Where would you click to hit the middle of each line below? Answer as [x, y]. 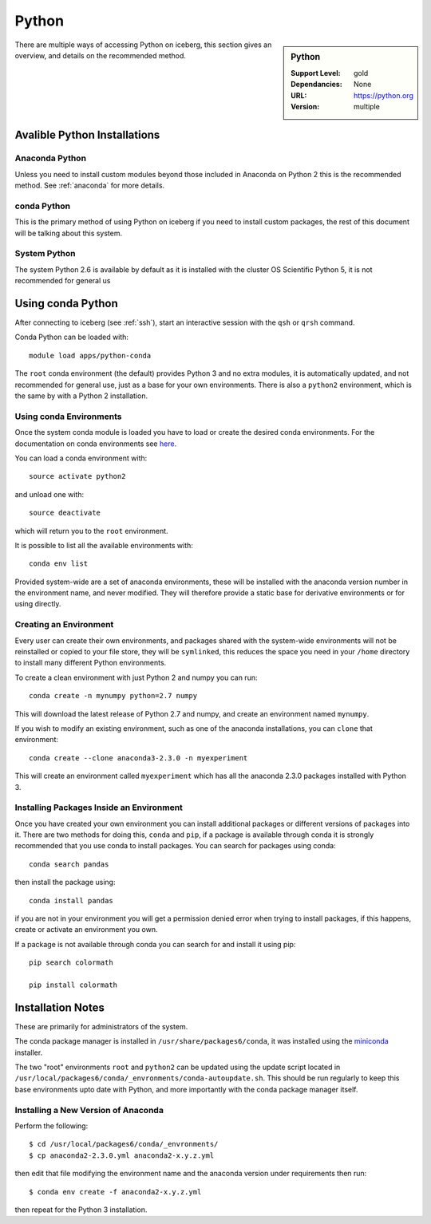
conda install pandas [71, 900]
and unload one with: [49, 494]
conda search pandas [69, 864]
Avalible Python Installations [87, 135]
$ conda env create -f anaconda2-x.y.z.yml [115, 1192]
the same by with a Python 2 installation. [81, 396]
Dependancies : [316, 85]
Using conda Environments [68, 417]
